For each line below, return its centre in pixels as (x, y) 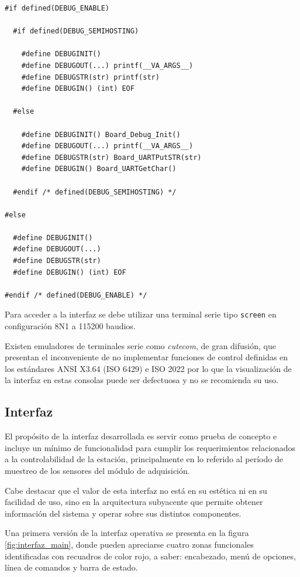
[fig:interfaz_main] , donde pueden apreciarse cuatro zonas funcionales (129, 544)
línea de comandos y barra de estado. (71, 567)
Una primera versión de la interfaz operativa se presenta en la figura (127, 533)
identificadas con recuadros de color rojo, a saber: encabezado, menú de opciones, (150, 556)
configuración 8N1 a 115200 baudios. (70, 326)
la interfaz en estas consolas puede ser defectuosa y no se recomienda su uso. (142, 380)
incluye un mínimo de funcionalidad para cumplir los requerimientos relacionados (150, 447)
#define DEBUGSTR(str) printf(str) (90, 77)
